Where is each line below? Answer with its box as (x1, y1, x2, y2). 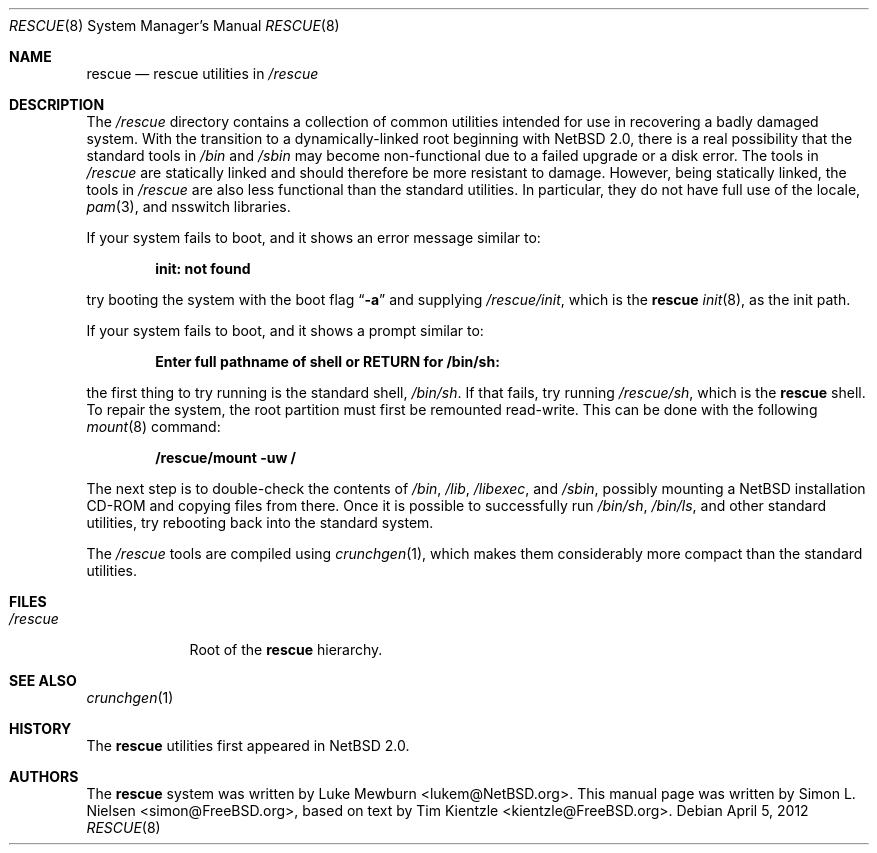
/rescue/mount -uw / (155, 449, 297, 466)
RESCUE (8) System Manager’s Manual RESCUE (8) (9, 17, 340, 34)
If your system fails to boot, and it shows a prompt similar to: (86, 322, 484, 339)
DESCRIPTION (9, 96, 105, 113)
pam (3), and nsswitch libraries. (86, 198, 291, 215)
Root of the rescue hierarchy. (189, 641, 383, 658)
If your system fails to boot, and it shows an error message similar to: (86, 229, 541, 246)
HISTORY (9, 720, 72, 737)
